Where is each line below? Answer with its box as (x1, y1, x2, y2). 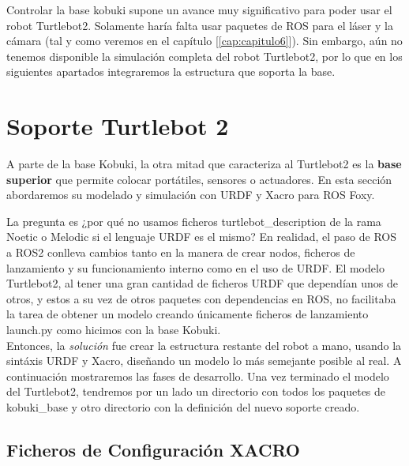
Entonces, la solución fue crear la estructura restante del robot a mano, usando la (6, 336, 402, 353)
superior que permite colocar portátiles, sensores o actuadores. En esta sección (6, 171, 392, 187)
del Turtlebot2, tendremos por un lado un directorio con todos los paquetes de (6, 383, 386, 400)
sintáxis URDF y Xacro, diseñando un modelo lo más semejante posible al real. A (6, 352, 402, 369)
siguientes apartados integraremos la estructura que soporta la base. (6, 63, 336, 80)
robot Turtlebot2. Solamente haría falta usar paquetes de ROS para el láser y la (6, 17, 393, 33)
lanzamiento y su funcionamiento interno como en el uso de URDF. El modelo (6, 259, 385, 276)
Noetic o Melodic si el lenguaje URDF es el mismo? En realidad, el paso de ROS (6, 228, 396, 245)
